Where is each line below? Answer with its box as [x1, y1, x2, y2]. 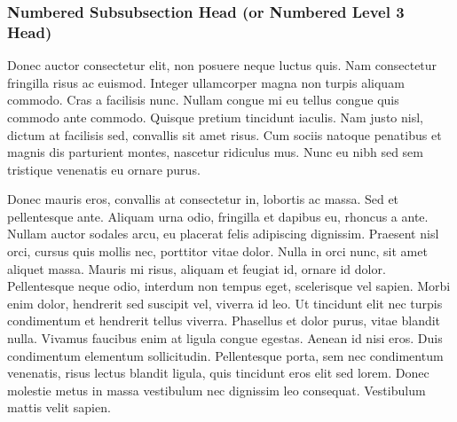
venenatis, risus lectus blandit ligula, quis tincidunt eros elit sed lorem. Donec [7, 363, 429, 382]
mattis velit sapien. [7, 398, 111, 417]
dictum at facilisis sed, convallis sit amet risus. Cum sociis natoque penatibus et [7, 125, 442, 144]
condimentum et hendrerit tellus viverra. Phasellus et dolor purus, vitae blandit [7, 311, 441, 330]
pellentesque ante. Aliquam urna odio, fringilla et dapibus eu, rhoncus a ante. [7, 207, 429, 225]
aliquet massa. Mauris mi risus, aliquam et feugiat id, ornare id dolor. [7, 259, 386, 277]
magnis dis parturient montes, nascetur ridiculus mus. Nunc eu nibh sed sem [7, 143, 423, 161]
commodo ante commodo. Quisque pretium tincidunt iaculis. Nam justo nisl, [7, 107, 423, 126]
